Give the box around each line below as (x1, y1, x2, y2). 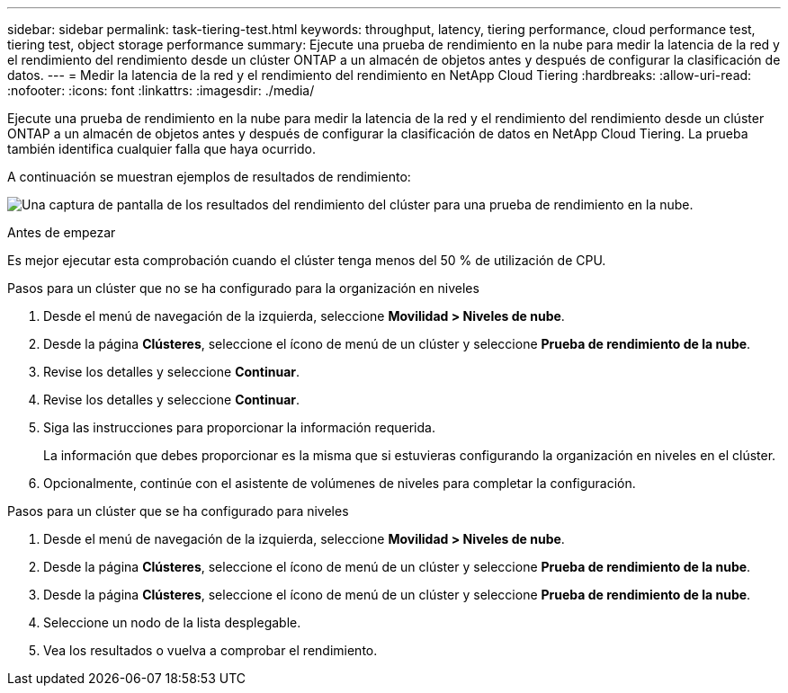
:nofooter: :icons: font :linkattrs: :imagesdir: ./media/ (7, 83, 315, 98)
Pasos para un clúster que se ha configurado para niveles (7, 503, 349, 519)
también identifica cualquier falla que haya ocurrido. (7, 141, 316, 156)
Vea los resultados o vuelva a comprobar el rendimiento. (43, 643, 378, 658)
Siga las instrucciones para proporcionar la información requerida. (43, 420, 435, 435)
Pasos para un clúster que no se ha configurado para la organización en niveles (7, 280, 479, 296)
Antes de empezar (7, 225, 116, 240)
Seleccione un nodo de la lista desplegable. (43, 615, 301, 630)
